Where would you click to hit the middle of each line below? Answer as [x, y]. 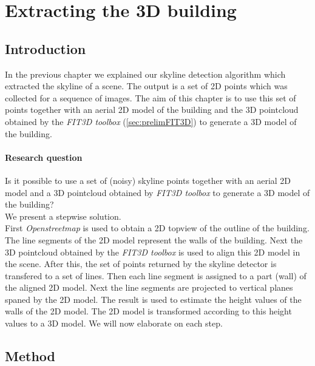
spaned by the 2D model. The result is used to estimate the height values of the [153, 299]
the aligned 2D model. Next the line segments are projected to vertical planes [149, 287]
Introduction [46, 48]
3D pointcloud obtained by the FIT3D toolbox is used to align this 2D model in [153, 252]
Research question [44, 157]
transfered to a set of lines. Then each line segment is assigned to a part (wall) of [156, 275]
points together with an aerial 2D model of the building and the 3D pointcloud [152, 110]
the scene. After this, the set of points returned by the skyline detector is [141, 264]
